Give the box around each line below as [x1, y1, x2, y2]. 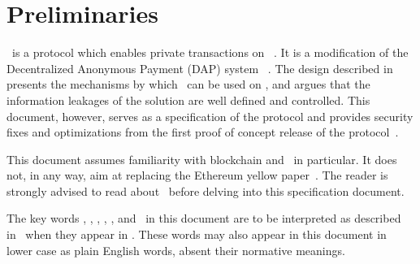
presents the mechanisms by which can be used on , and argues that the [6, 76, 370, 93]
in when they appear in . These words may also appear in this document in [6, 226, 387, 243]
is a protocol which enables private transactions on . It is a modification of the [11, 44, 409, 61]
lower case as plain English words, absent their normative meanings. [6, 241, 345, 258]
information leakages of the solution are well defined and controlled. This [6, 91, 370, 108]
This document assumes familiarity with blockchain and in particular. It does [6, 150, 397, 167]
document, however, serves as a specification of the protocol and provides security [6, 107, 414, 124]
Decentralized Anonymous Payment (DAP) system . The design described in [6, 59, 393, 76]
